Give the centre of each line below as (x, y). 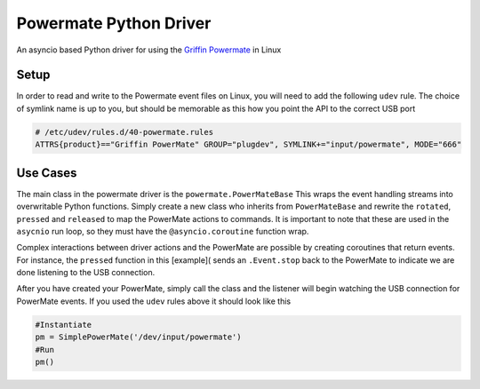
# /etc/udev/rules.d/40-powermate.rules (124, 132)
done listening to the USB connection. (86, 273)
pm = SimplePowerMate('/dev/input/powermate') (138, 337)
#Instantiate (64, 325)
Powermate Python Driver (114, 23)
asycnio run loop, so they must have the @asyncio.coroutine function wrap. (163, 231)
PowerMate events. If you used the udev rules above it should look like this (154, 301)
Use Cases (47, 173)
